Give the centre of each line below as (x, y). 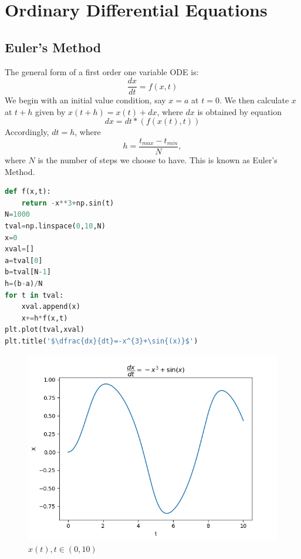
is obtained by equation (240, 111)
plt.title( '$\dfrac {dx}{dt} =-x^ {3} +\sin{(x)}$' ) (102, 341)
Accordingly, (27, 132)
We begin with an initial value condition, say (85, 100)
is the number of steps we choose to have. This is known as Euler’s (158, 160)
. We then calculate (254, 100)
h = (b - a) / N (24, 284)
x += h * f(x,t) (45, 318)
